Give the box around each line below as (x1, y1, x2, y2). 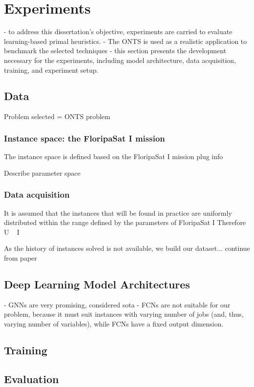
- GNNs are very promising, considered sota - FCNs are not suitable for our (4, 299, 231, 309)
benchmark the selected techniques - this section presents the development (4, 45, 227, 56)
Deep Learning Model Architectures (4, 276, 190, 291)
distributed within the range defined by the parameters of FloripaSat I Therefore (4, 217, 246, 227)
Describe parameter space (4, 167, 81, 178)
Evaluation (4, 371, 59, 386)
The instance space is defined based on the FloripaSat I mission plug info (4, 151, 223, 162)
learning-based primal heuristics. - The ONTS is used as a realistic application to (4, 36, 247, 46)
